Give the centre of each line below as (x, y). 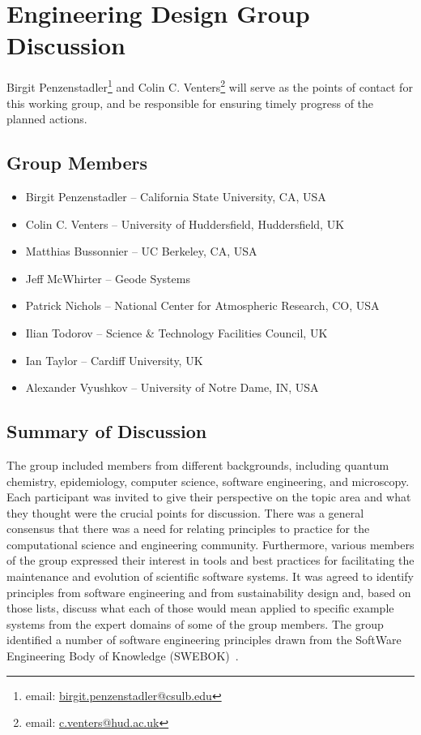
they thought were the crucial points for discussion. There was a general (185, 512)
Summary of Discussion (107, 431)
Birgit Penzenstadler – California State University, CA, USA (176, 196)
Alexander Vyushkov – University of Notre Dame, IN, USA (172, 387)
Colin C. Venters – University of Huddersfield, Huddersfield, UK (185, 224)
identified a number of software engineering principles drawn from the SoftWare (204, 640)
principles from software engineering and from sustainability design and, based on (209, 592)
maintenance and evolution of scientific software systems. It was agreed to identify (210, 576)
